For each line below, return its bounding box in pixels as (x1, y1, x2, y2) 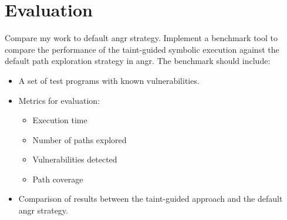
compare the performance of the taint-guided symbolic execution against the (5, 43, 279, 55)
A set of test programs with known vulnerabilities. (18, 74, 200, 86)
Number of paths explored (32, 133, 127, 145)
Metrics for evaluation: (18, 94, 100, 106)
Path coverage (32, 172, 83, 185)
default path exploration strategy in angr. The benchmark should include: (5, 55, 271, 67)
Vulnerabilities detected (32, 153, 117, 165)
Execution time (32, 114, 87, 126)
